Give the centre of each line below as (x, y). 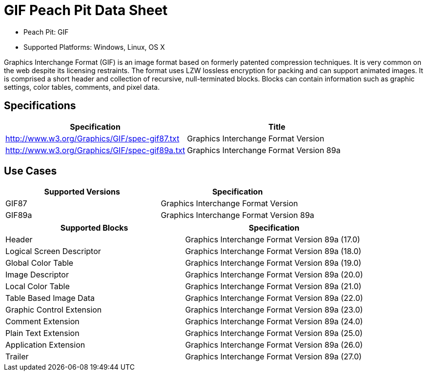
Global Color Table (40, 263)
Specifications (40, 106)
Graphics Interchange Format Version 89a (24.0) (274, 322)
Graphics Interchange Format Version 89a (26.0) (274, 345)
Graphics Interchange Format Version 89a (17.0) (273, 240)
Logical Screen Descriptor (53, 251)
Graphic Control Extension (54, 310)
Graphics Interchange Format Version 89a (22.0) (274, 298)
